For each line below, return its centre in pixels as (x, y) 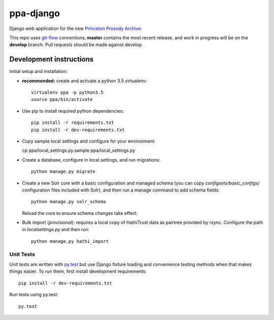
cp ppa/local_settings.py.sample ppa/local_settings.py (79, 150)
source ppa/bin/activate (62, 100)
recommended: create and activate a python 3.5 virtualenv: (84, 81)
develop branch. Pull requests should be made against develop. (76, 45)
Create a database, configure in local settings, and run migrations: (91, 159)
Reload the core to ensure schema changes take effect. (80, 213)
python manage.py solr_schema (69, 202)
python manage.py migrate (63, 172)
